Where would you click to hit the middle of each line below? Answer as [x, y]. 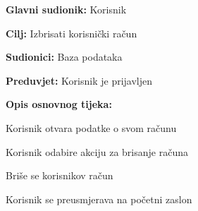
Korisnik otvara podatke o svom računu [91, 127]
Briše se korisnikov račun [60, 175]
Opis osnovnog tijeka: [59, 104]
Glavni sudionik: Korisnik [66, 9]
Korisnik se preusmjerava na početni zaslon [99, 199]
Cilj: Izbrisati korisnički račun [72, 33]
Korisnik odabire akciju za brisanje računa [97, 151]
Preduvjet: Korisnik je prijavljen [79, 80]
